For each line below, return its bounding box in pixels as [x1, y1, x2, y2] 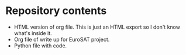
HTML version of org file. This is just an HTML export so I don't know [13, 23, 181, 30]
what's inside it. [13, 29, 52, 36]
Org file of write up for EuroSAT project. [13, 36, 110, 43]
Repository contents [5, 4, 107, 18]
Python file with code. [13, 42, 67, 49]
